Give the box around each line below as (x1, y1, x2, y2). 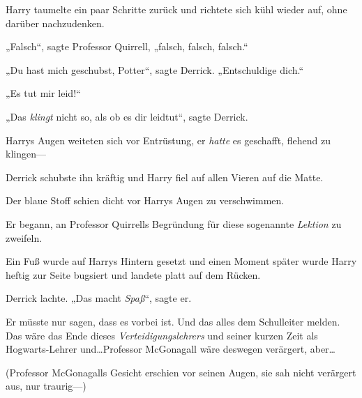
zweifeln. (6, 230, 43, 245)
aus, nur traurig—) (6, 378, 86, 393)
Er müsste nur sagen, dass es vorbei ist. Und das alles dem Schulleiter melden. (6, 314, 340, 328)
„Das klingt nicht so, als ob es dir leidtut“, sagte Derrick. (6, 109, 248, 123)
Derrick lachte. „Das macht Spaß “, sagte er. (6, 291, 192, 305)
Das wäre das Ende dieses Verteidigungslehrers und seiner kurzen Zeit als (6, 328, 318, 342)
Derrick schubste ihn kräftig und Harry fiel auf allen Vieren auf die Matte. (6, 169, 324, 184)
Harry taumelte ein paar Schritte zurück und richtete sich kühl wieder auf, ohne (6, 2, 347, 16)
